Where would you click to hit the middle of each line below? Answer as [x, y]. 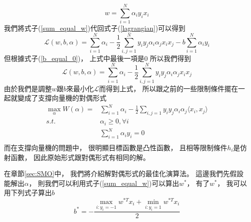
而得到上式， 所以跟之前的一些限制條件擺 [165, 88]
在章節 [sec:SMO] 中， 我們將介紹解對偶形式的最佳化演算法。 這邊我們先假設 [124, 173]
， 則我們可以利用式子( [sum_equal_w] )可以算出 [104, 183]
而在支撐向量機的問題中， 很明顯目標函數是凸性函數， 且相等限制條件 [116, 147]
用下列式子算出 [28, 192]
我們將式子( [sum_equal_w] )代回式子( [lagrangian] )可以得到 [95, 28]
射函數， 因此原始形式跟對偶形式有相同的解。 [77, 157]
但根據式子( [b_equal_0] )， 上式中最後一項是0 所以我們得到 [98, 58]
